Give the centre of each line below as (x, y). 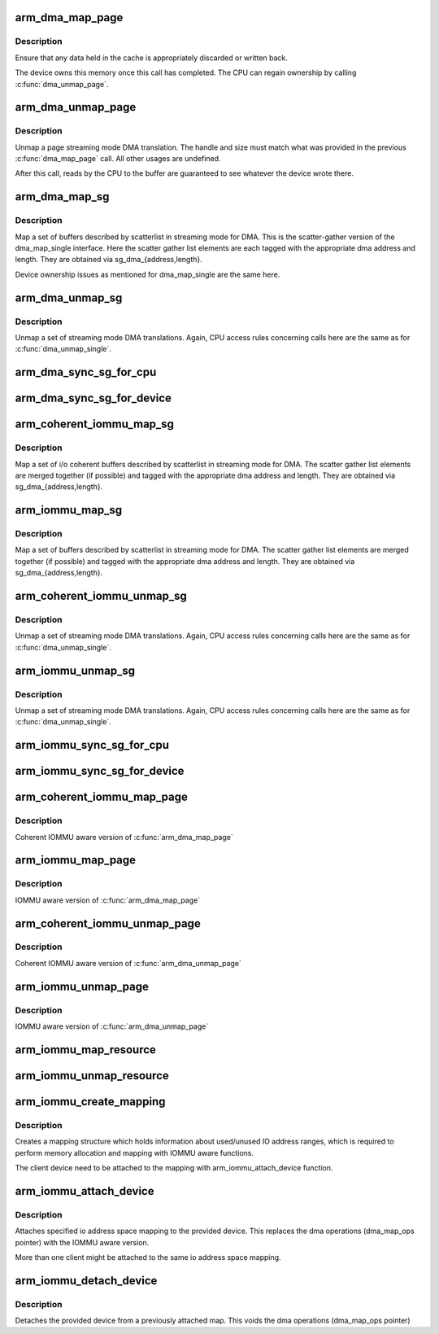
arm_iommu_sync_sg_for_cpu (92, 745)
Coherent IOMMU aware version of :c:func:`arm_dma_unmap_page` (128, 963)
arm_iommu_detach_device (86, 1281)
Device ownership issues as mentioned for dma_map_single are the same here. (148, 274)
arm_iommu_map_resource (85, 1050)
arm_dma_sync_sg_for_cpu (86, 372)
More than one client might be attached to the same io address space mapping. (148, 1257)
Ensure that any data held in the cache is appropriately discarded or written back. (152, 58)
